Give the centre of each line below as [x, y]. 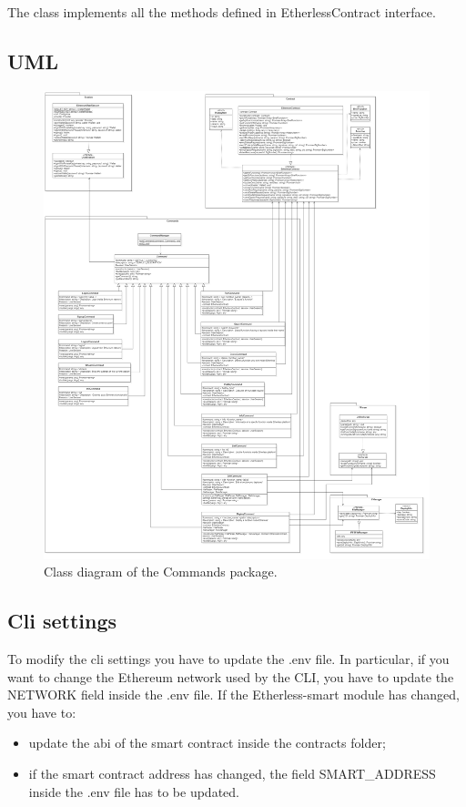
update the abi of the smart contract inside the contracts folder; [207, 743]
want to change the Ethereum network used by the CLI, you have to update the [231, 676]
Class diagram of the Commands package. [161, 572]
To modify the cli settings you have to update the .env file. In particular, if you [228, 659]
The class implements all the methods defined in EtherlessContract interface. [222, 12]
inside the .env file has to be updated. [134, 791]
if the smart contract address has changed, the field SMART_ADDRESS [232, 773]
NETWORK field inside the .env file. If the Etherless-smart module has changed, [233, 695]
